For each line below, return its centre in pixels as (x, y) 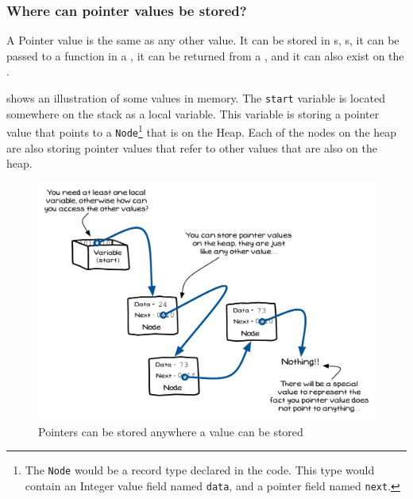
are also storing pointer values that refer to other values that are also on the (192, 147)
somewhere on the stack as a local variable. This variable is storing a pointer (193, 113)
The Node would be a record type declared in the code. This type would (200, 470)
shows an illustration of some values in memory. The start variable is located (196, 98)
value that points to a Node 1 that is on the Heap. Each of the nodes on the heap (202, 131)
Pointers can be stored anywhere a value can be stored (171, 431)
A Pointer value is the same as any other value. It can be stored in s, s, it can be (203, 40)
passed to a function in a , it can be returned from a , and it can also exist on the (205, 55)
